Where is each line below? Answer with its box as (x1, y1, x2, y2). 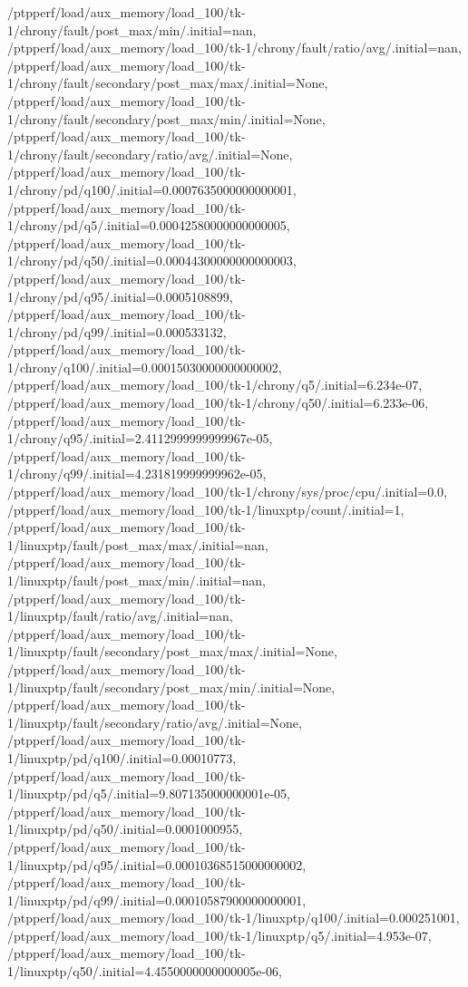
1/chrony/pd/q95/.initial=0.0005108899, (7, 286, 233, 305)
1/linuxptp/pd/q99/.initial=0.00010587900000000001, (7, 890, 307, 909)
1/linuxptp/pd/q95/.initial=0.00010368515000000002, (7, 855, 307, 874)
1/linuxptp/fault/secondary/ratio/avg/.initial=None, (7, 712, 302, 731)
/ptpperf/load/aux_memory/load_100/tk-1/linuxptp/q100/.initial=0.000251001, (7, 908, 460, 927)
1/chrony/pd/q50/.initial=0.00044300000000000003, (7, 251, 297, 270)
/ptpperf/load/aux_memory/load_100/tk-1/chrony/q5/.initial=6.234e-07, (7, 375, 423, 394)
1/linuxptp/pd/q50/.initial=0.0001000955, (7, 819, 243, 838)
